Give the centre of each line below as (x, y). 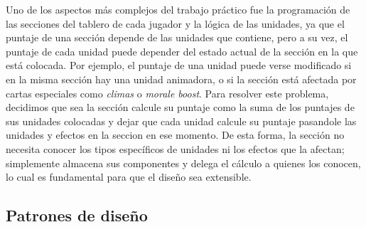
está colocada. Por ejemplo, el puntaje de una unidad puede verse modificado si (179, 65)
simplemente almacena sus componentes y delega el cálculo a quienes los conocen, (183, 163)
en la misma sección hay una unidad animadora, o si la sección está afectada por (181, 79)
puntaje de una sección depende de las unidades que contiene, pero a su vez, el (177, 37)
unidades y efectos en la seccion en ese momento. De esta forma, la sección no (175, 135)
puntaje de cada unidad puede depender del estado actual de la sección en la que (182, 51)
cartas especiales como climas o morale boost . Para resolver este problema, (167, 93)
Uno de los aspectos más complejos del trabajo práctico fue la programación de (178, 9)
